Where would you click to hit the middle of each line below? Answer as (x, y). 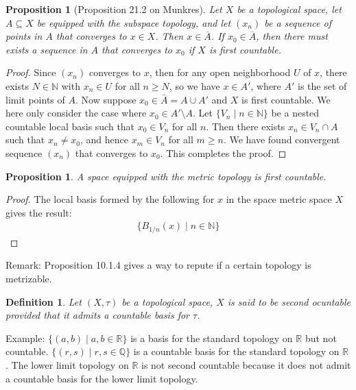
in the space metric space (279, 199)
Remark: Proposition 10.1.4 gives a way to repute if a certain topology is (158, 265)
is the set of (322, 85)
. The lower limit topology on (67, 364)
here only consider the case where (76, 113)
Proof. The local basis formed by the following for (110, 199)
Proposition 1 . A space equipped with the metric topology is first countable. (166, 176)
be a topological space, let (289, 9)
